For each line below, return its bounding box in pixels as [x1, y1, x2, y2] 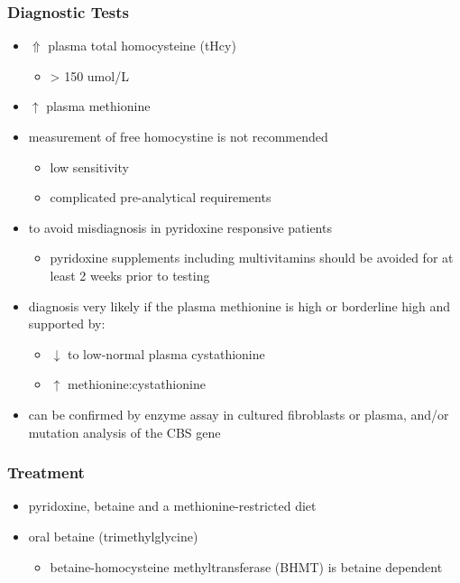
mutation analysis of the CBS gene [28, 422, 221, 441]
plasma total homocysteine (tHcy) [48, 36, 236, 55]
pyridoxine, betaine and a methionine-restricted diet [28, 496, 317, 515]
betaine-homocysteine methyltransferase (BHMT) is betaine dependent [50, 557, 443, 576]
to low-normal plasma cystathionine [67, 344, 265, 363]
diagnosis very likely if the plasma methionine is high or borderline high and [28, 296, 450, 315]
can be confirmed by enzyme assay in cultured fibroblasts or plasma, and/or [28, 404, 449, 423]
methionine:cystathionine [67, 375, 206, 393]
